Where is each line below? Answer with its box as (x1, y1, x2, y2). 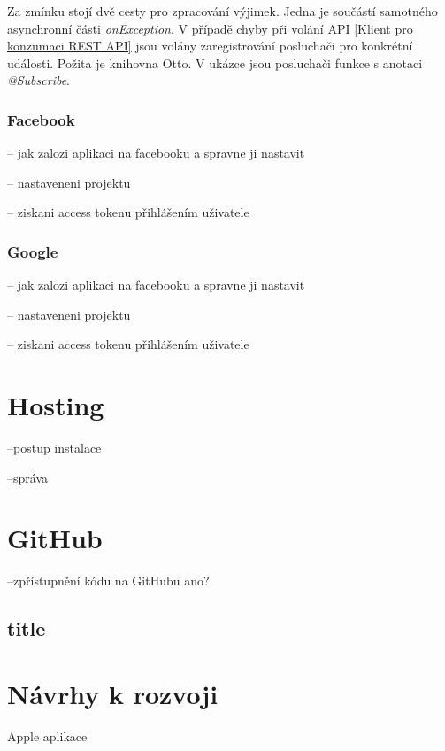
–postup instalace (7, 438, 102, 457)
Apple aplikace (7, 726, 88, 745)
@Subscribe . (7, 71, 71, 89)
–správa (7, 468, 49, 486)
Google (7, 240, 58, 262)
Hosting (7, 387, 104, 423)
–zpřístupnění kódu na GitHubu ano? (7, 571, 210, 590)
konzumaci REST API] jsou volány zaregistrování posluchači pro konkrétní (7, 36, 413, 55)
